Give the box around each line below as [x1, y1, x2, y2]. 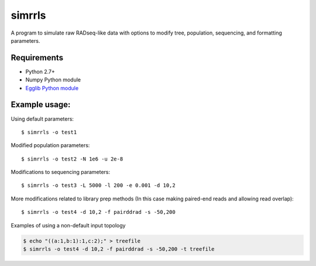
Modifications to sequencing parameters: [11, 169, 111, 176]
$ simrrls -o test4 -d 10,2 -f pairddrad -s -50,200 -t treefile [23, 246, 215, 253]
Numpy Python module [25, 76, 81, 83]
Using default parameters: [11, 115, 74, 122]
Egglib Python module [25, 84, 79, 91]
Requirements [11, 53, 64, 63]
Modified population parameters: [11, 142, 90, 149]
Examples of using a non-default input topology [11, 221, 126, 229]
